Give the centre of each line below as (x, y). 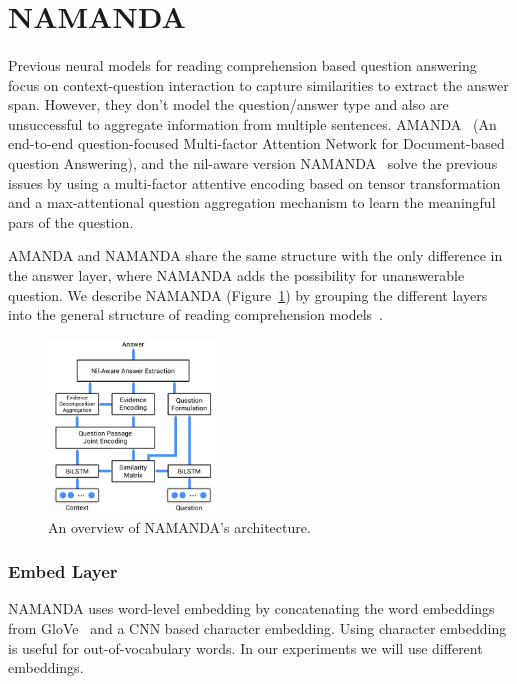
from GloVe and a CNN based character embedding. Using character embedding (257, 628)
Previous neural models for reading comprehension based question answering (242, 64)
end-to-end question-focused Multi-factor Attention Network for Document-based (256, 143)
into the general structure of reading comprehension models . (195, 314)
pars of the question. (71, 221)
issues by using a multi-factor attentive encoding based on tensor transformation (254, 182)
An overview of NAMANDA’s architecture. (179, 526)
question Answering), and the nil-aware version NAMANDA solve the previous (253, 162)
